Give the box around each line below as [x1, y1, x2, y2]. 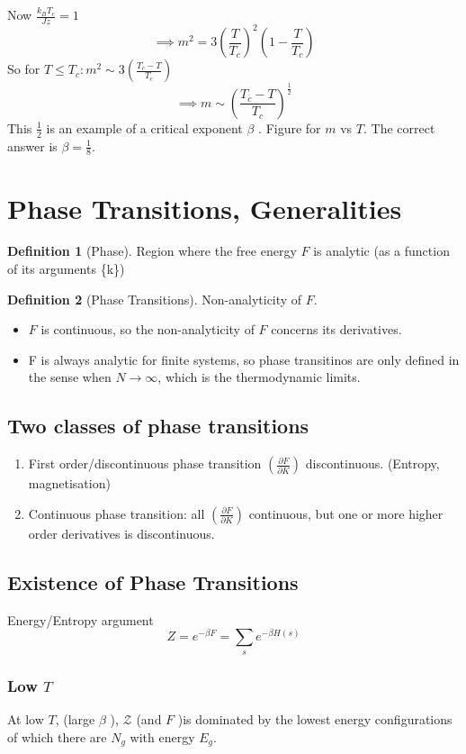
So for [7, 59, 40, 78]
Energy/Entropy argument [7, 610, 154, 629]
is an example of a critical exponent [46, 118, 243, 137]
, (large [55, 709, 95, 728]
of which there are [7, 727, 107, 746]
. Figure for [258, 118, 321, 137]
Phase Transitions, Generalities [7, 189, 402, 226]
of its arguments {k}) [7, 259, 125, 278]
